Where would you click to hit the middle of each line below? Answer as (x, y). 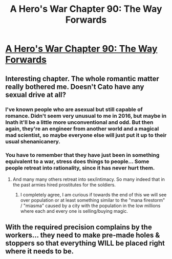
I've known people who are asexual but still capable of (74, 109)
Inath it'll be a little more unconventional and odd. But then (79, 122)
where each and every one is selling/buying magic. (74, 211)
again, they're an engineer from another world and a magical (82, 128)
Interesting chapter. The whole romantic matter (82, 78)
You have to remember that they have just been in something (82, 155)
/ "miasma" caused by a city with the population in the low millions (90, 206)
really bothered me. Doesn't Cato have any (75, 87)
